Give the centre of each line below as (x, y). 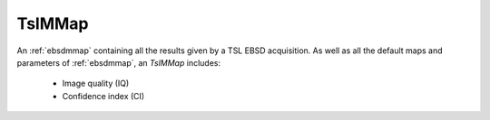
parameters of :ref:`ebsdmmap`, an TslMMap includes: (119, 62)
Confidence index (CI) (103, 96)
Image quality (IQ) (96, 83)
